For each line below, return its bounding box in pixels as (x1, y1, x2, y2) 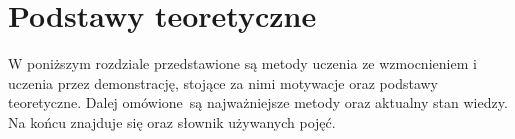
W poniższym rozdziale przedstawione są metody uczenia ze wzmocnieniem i (8, 53, 477, 74)
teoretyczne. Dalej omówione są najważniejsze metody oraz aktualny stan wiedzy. (8, 92, 508, 113)
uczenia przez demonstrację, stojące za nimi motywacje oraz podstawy (8, 72, 439, 93)
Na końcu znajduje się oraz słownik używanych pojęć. (8, 111, 336, 132)
